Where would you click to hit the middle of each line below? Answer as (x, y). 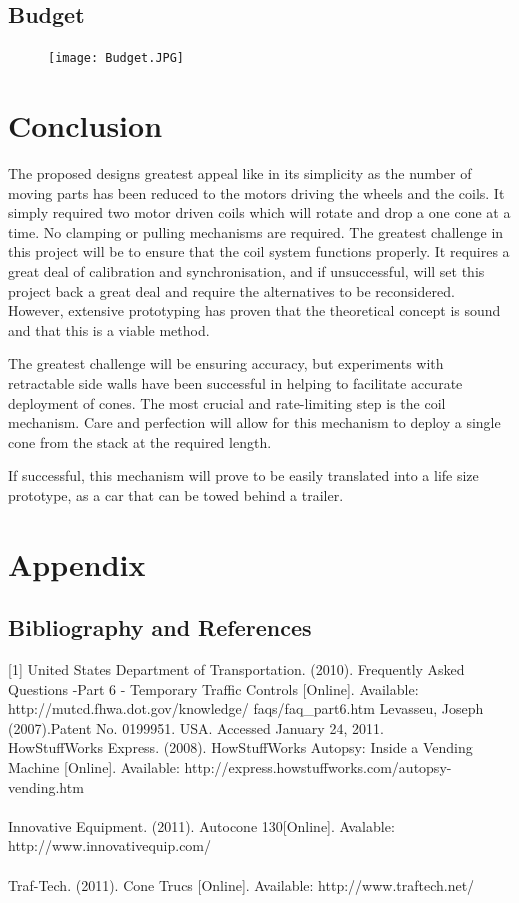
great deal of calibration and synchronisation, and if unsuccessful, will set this (246, 270)
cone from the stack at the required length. (140, 441)
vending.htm (46, 786)
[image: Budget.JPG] (116, 58)
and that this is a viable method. (109, 329)
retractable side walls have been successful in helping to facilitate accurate (235, 382)
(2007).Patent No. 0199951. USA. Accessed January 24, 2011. (196, 727)
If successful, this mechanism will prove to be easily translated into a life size (243, 475)
